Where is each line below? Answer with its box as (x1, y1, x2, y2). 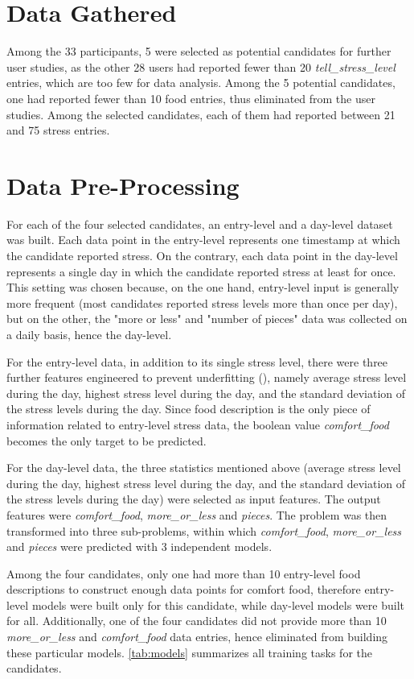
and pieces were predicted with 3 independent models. (6, 538, 273, 555)
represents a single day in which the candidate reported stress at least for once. (6, 263, 396, 279)
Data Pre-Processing (6, 168, 240, 201)
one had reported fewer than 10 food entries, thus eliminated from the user (6, 89, 375, 106)
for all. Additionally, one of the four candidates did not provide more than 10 (6, 612, 387, 629)
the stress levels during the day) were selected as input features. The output (6, 491, 381, 507)
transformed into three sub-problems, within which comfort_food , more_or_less (6, 522, 402, 539)
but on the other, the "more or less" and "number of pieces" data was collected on (6, 310, 408, 327)
